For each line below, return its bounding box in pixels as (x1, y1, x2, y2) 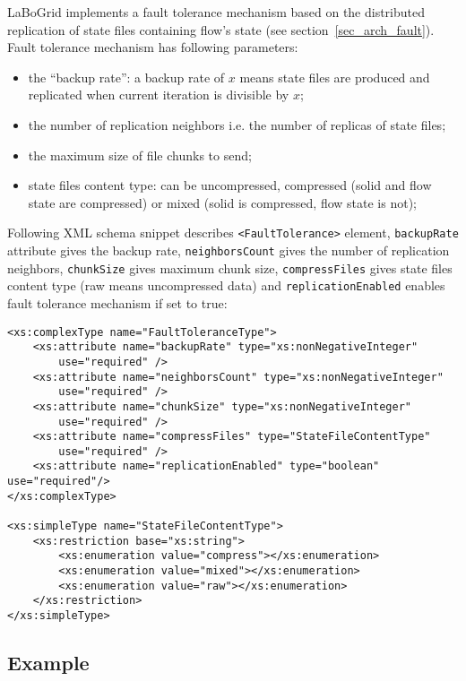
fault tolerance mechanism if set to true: (7, 293, 228, 312)
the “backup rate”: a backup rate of (28, 67, 225, 86)
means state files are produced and (239, 67, 430, 86)
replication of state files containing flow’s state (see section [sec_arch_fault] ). (7, 20, 435, 39)
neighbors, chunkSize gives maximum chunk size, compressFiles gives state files (7, 258, 453, 277)
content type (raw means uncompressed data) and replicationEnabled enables (7, 276, 445, 295)
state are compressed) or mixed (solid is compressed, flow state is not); (28, 193, 418, 211)
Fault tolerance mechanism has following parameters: (7, 38, 298, 56)
